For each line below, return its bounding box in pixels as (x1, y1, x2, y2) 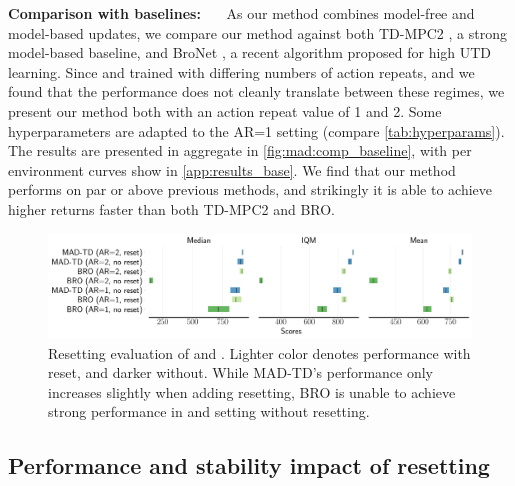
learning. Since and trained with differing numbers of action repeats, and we (8, 61, 475, 82)
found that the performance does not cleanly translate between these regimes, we (8, 81, 505, 102)
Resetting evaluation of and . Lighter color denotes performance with (48, 342, 471, 363)
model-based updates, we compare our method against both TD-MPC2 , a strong (8, 22, 507, 43)
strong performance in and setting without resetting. (48, 401, 370, 422)
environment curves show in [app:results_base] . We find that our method (8, 159, 456, 180)
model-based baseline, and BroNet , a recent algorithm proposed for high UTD (8, 42, 492, 63)
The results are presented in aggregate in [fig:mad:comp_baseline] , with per (8, 140, 472, 161)
